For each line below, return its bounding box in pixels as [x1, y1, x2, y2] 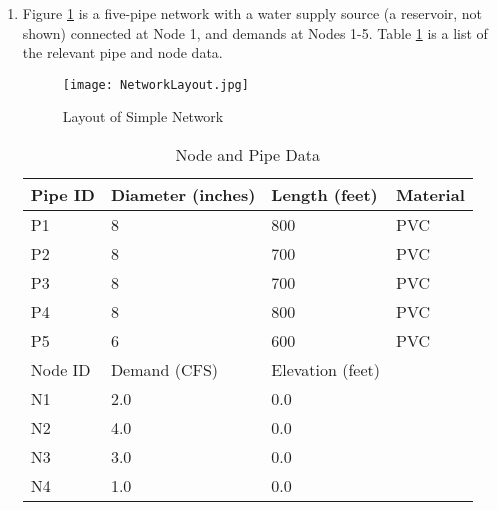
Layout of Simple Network [62, 106, 224, 127]
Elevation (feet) [271, 358, 380, 382]
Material [396, 183, 465, 207]
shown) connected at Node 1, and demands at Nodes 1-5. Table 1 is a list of [22, 22, 488, 43]
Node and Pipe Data [175, 143, 320, 167]
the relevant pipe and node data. [22, 42, 223, 63]
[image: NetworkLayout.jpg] [62, 77, 249, 92]
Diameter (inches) [110, 183, 256, 207]
